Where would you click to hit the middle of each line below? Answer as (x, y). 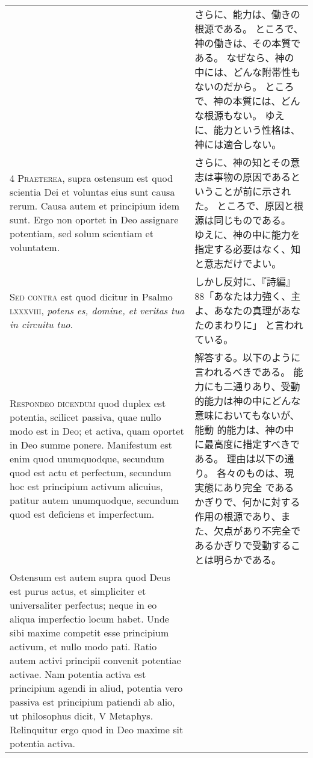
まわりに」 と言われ (259, 325)
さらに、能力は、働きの (247, 14)
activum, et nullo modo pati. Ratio (83, 646)
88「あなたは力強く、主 (248, 296)
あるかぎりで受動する (243, 545)
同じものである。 (253, 220)
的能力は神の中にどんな (248, 401)
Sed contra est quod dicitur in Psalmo (91, 296)
